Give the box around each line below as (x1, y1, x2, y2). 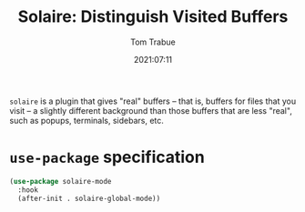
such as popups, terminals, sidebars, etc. (9, 115, 164, 126)
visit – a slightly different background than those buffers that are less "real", (9, 105, 293, 116)
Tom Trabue (130, 36, 176, 47)
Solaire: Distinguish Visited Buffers (17, 6, 289, 27)
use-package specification (9, 147, 205, 167)
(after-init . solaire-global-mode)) (17, 194, 161, 203)
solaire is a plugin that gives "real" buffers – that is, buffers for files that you (9, 96, 297, 106)
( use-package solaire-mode (9, 177, 112, 186)
